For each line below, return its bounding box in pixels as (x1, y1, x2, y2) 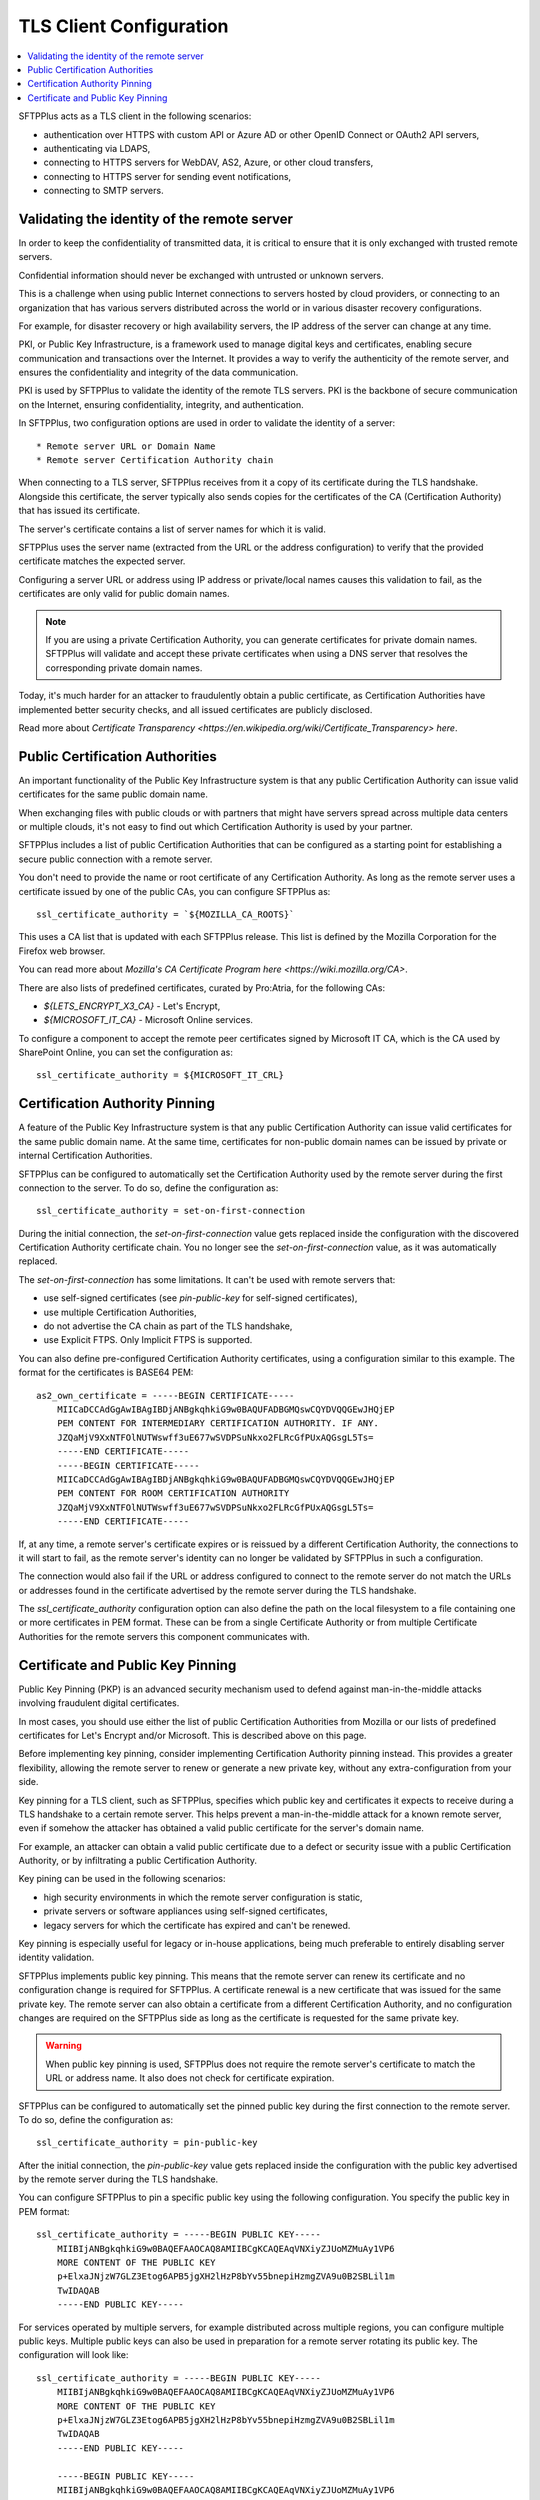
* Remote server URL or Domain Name (36, 440, 216, 452)
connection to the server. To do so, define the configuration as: (18, 1181, 279, 1194)
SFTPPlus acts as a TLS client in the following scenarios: (18, 110, 252, 122)
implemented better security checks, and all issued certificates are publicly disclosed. (18, 703, 373, 715)
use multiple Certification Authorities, (43, 1306, 197, 1318)
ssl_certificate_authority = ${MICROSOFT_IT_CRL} (36, 1070, 285, 1081)
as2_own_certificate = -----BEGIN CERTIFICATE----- (36, 1390, 295, 1401)
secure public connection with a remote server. (18, 853, 213, 865)
